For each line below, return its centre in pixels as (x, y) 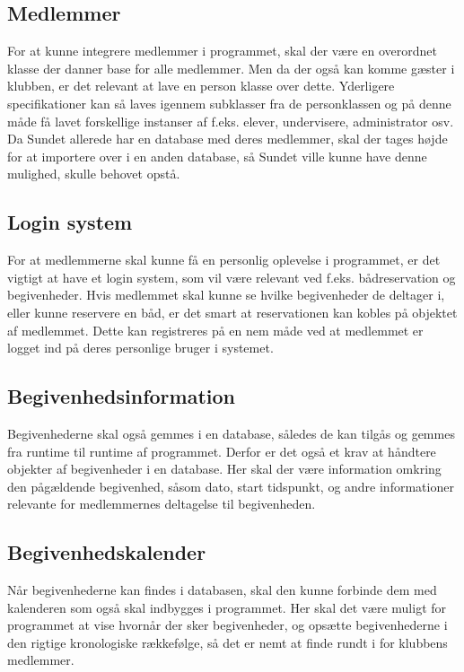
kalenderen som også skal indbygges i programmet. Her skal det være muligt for (227, 607)
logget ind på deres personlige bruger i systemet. (140, 348)
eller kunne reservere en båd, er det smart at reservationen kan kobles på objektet (232, 312)
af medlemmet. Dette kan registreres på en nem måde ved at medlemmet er (215, 330)
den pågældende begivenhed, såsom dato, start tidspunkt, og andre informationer (231, 486)
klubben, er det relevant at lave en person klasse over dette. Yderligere (201, 86)
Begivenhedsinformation (121, 396)
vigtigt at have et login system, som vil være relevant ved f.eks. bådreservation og (232, 277)
